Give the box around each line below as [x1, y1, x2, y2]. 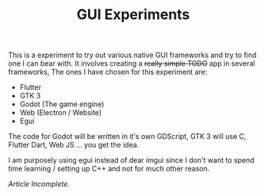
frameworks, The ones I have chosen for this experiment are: [8, 67, 208, 77]
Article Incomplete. [8, 179, 70, 189]
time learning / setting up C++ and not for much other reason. [8, 164, 210, 174]
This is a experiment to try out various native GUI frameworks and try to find [8, 50, 257, 60]
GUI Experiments [76, 6, 190, 24]
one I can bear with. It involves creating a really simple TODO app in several [8, 59, 255, 68]
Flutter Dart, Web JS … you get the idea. [8, 140, 140, 150]
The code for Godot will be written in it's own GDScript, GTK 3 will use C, [8, 132, 247, 141]
